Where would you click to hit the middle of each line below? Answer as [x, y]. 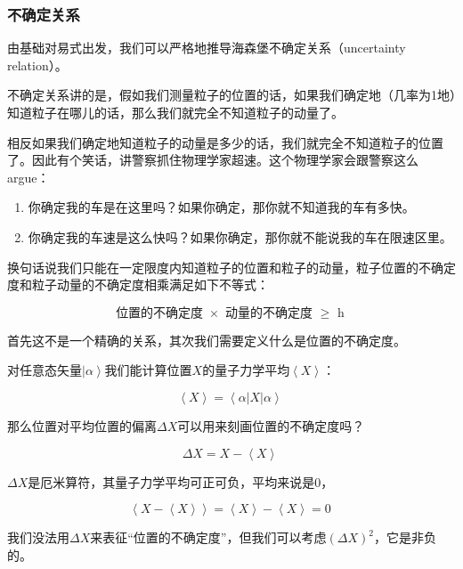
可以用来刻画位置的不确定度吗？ [271, 425]
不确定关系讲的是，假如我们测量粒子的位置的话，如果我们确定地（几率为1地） [231, 95]
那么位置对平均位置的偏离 [82, 425]
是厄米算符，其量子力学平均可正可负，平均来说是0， [181, 481]
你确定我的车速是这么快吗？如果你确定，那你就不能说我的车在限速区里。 [240, 236]
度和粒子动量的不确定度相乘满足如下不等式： [138, 284]
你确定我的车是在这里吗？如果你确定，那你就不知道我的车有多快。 [221, 207]
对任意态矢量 [45, 370]
